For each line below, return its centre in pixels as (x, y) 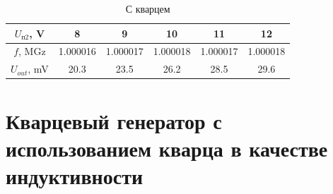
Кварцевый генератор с (114, 120)
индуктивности (75, 175)
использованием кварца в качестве (167, 148)
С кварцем (148, 8)
